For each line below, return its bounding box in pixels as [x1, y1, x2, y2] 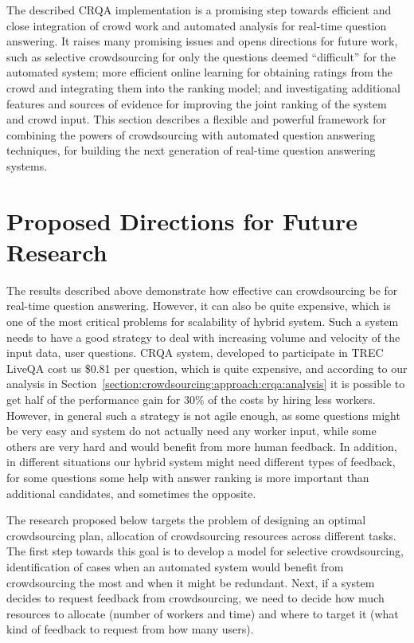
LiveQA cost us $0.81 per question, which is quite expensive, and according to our [6, 359, 408, 376]
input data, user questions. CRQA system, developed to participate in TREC [6, 344, 384, 361]
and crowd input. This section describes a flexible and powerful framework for [6, 111, 386, 127]
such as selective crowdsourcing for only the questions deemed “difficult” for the [6, 48, 396, 65]
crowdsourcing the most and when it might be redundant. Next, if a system [6, 574, 375, 590]
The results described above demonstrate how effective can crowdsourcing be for [6, 281, 398, 298]
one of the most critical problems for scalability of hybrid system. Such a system [6, 313, 399, 330]
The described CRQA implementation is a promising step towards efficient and [6, 2, 392, 18]
